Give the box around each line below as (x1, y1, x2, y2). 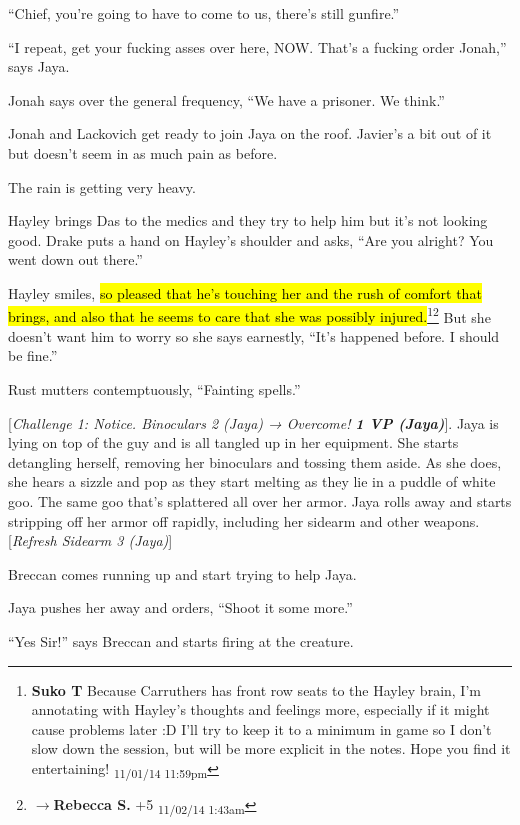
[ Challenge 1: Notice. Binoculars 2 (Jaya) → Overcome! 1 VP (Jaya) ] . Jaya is (8, 412, 499, 433)
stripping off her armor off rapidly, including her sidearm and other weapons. (8, 510, 480, 531)
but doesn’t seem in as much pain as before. (8, 142, 278, 163)
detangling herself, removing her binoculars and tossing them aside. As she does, (8, 451, 502, 472)
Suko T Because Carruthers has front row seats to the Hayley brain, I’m (31, 679, 481, 700)
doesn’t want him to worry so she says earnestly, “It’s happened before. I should (8, 325, 500, 346)
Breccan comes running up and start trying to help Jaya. (8, 563, 357, 584)
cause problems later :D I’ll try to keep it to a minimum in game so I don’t (31, 718, 492, 739)
